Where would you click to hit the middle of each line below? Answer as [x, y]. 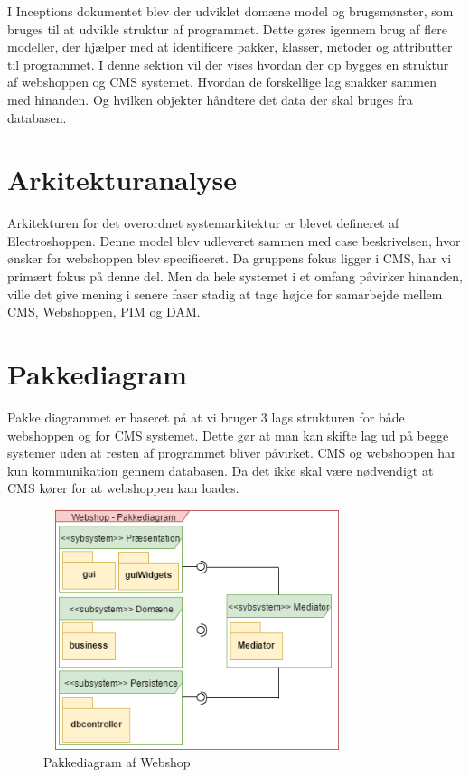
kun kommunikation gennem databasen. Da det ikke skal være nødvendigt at [220, 470]
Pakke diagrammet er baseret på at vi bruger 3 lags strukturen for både [206, 417]
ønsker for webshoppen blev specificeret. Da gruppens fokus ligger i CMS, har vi [230, 258]
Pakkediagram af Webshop [117, 762]
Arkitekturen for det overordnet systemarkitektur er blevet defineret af [203, 223]
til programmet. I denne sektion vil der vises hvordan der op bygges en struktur [228, 64]
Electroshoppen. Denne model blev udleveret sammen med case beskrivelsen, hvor [234, 240]
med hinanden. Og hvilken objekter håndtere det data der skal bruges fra [210, 99]
